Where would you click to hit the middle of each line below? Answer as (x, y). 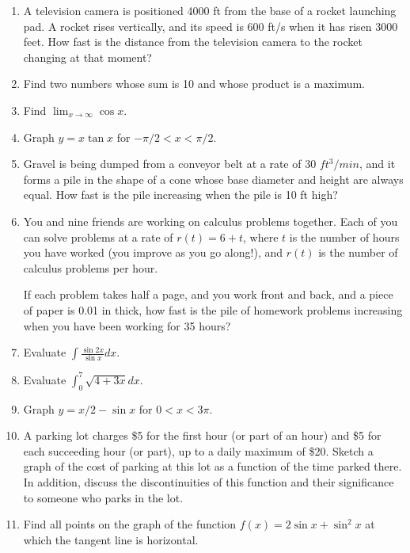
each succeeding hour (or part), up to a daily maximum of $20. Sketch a (198, 450)
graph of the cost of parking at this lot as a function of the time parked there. (213, 466)
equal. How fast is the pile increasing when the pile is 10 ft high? (180, 195)
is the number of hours (344, 236)
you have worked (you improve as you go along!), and (153, 252)
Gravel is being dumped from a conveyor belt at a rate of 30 (170, 164)
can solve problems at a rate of (98, 236)
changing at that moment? (87, 57)
